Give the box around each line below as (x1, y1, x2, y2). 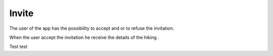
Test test (9, 43, 28, 50)
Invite (9, 8, 34, 19)
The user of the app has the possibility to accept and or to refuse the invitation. (9, 25, 174, 31)
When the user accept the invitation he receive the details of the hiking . (9, 34, 159, 40)
